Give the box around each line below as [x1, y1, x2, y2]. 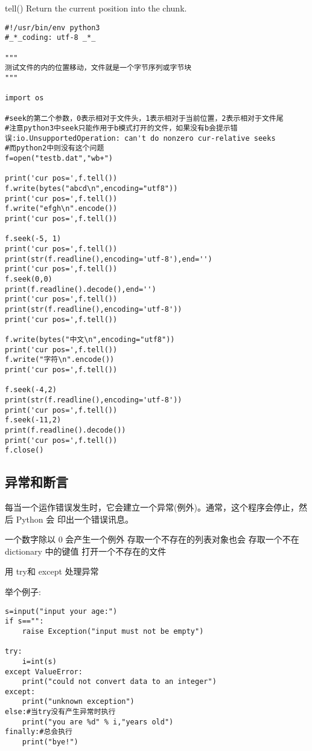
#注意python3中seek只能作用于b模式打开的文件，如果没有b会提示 [5, 124, 231, 133]
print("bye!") [22, 738, 78, 747]
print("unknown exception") [22, 697, 135, 706]
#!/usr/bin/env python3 [5, 23, 100, 32]
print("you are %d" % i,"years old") [22, 717, 174, 726]
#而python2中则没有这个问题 [5, 144, 104, 153]
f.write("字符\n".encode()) [5, 355, 115, 364]
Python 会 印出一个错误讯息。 [16, 512, 133, 525]
